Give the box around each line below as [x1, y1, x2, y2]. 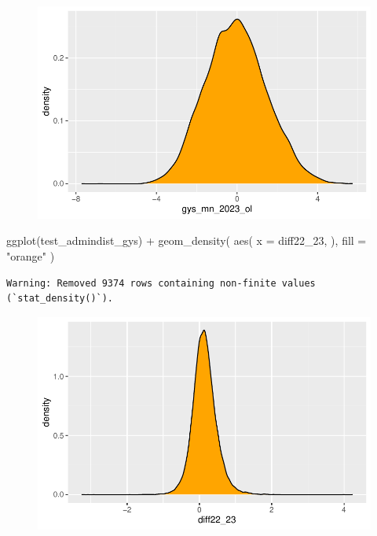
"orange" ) [6, 248, 55, 264]
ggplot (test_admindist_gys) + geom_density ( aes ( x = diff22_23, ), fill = [6, 232, 367, 249]
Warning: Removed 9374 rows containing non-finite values [6, 277, 316, 289]
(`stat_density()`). [6, 293, 114, 305]
